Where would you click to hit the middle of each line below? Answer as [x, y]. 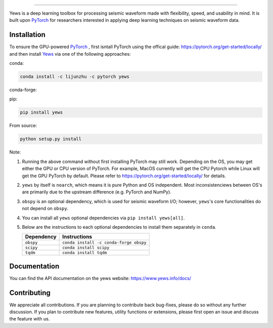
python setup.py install [51, 139]
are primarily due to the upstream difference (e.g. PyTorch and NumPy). [97, 192]
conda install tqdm [85, 253]
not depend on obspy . [45, 209]
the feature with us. [30, 319]
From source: [23, 126]
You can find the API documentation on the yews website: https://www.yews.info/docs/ [100, 278]
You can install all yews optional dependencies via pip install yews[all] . [103, 218]
